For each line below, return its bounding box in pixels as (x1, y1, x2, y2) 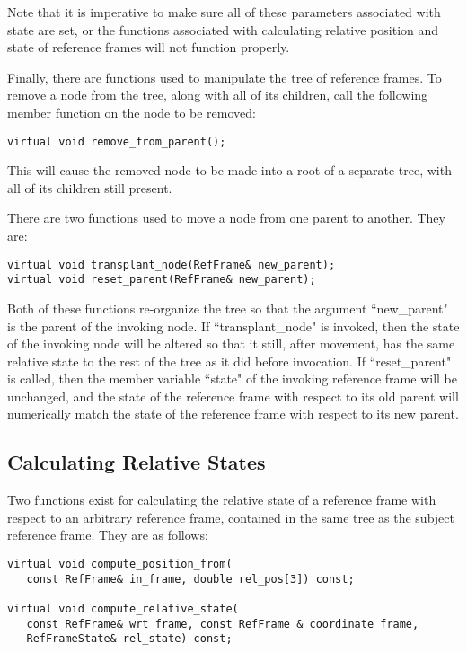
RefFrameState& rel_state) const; (26, 632, 233, 646)
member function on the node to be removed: (7, 102, 256, 121)
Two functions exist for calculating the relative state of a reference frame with (7, 490, 436, 509)
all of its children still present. (7, 178, 172, 197)
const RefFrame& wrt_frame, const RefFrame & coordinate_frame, (26, 617, 419, 630)
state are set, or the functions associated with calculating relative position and (7, 20, 439, 39)
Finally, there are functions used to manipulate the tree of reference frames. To (7, 67, 442, 86)
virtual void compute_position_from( (7, 558, 233, 571)
